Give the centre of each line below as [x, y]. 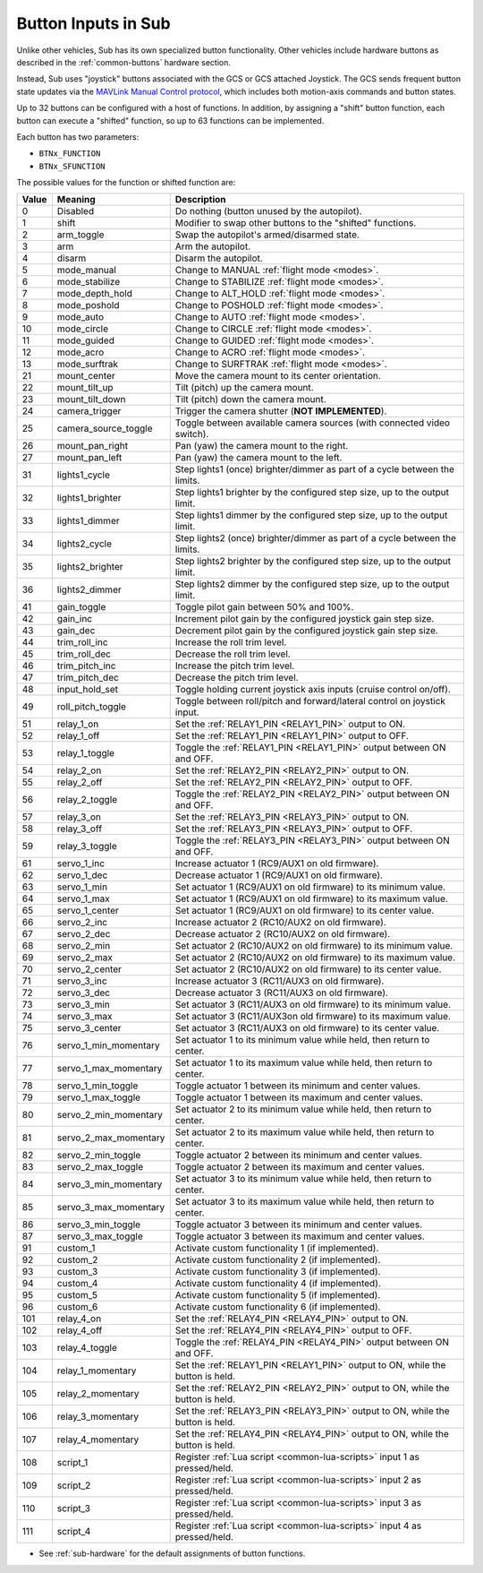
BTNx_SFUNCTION [72, 166]
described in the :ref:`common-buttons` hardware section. [124, 62]
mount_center [86, 376]
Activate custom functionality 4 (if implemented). [278, 1284]
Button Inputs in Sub [93, 23]
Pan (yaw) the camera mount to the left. [258, 458]
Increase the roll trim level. [231, 642]
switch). [192, 434]
